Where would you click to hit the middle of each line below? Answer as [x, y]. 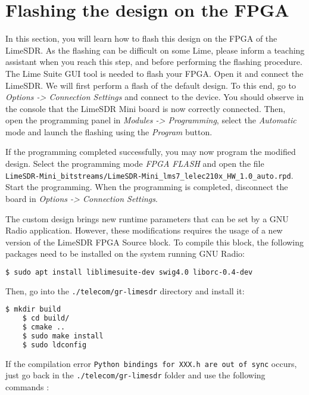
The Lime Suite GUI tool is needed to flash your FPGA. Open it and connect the [154, 73]
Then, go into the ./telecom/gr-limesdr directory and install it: [125, 290]
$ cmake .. [44, 327]
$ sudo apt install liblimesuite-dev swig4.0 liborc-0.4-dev [129, 272]
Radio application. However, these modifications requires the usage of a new [144, 230]
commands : [27, 387]
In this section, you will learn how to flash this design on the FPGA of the [141, 38]
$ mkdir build [33, 310]
